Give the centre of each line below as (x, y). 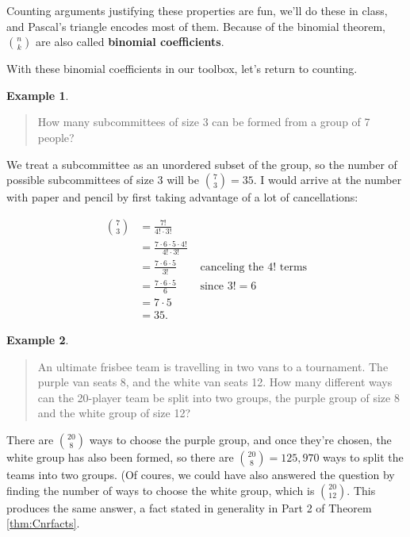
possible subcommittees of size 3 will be (103, 180)
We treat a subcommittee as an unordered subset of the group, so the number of (202, 164)
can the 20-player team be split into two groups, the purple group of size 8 (218, 397)
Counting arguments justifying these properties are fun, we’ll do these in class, (197, 10)
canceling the (232, 267)
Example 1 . (38, 95)
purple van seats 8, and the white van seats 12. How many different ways (215, 382)
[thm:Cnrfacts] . (43, 523)
